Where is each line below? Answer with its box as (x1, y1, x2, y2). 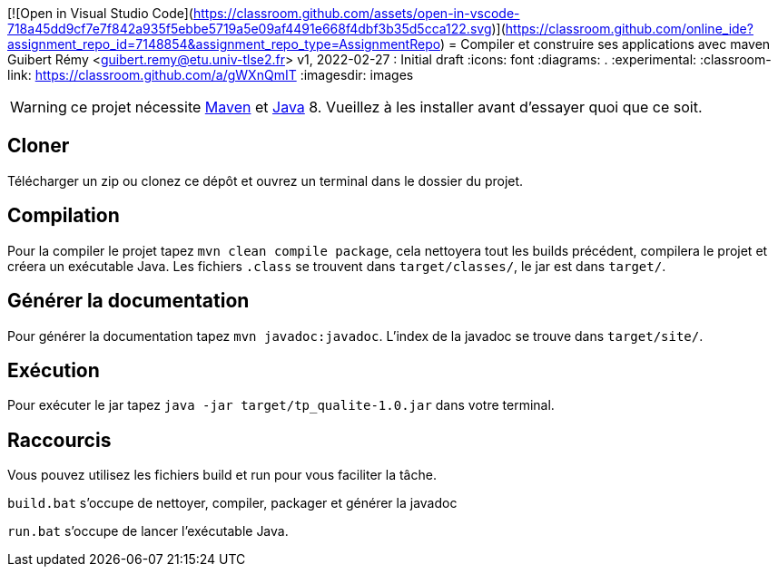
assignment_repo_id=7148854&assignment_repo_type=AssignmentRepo (7, 36, 440, 52)
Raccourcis (7, 428, 112, 452)
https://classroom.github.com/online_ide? (505, 21, 753, 36)
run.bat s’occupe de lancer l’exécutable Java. (7, 523, 289, 540)
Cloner (7, 134, 70, 158)
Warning (10, 98, 67, 116)
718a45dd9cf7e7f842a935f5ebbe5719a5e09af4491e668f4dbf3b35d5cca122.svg (7, 21, 492, 36)
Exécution (7, 358, 100, 382)
